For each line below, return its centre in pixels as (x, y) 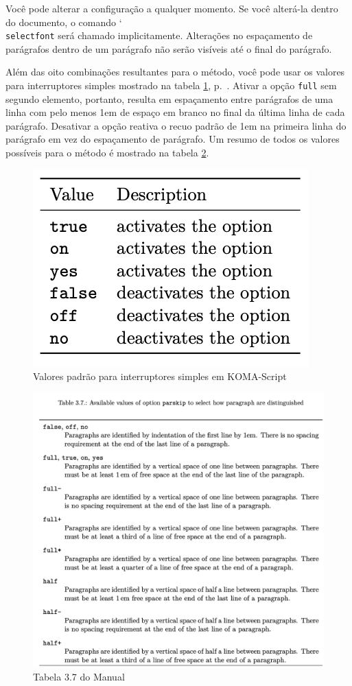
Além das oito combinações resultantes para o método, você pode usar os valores (175, 72)
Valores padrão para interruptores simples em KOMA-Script (160, 376)
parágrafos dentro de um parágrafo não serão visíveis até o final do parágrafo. (169, 48)
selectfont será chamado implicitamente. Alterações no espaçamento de (159, 35)
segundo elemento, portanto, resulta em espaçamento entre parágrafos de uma (169, 98)
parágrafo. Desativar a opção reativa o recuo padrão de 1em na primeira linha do (176, 125)
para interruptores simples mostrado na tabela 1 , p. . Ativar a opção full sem (171, 85)
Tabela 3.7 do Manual (79, 676)
